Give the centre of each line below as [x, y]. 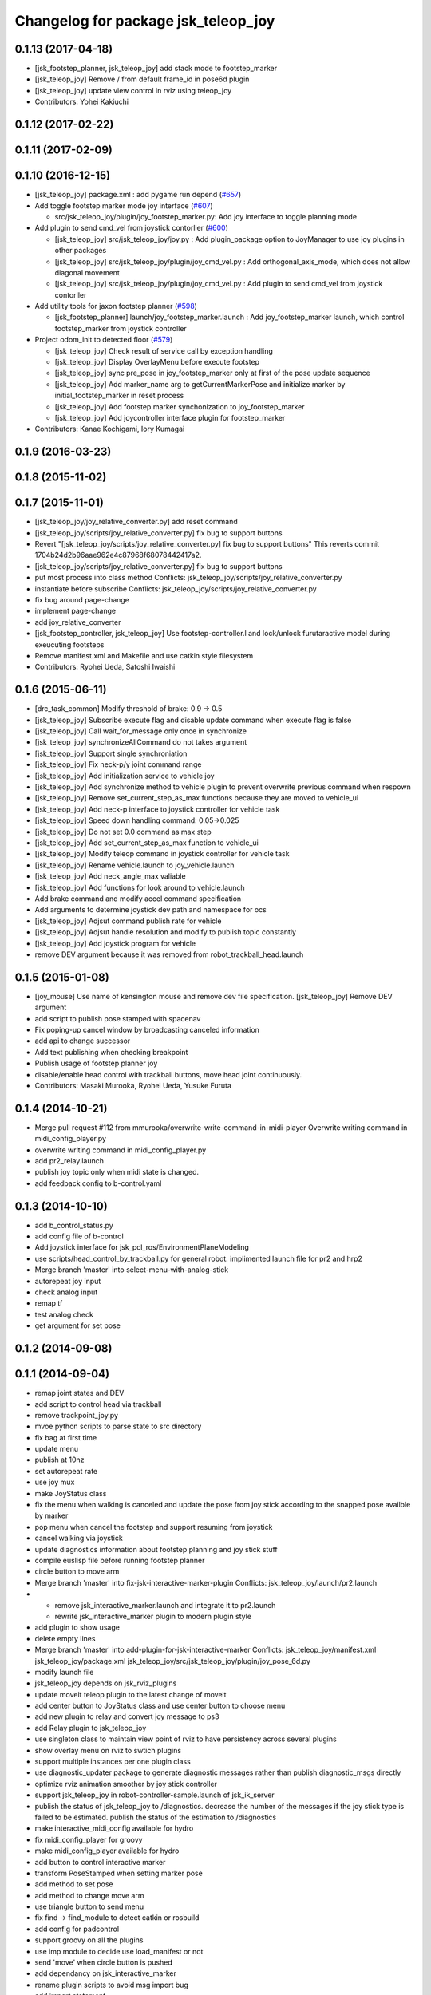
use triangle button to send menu [89, 1906]
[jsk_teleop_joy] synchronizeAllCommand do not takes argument [141, 742]
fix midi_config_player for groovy [89, 1839]
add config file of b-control [79, 1236]
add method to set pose [74, 1884]
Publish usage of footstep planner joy [96, 1063]
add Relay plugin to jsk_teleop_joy [91, 1728]
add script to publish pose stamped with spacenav [118, 1018]
